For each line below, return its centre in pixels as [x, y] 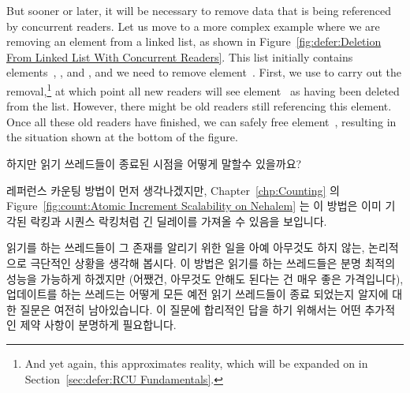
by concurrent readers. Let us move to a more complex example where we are [193, 26]
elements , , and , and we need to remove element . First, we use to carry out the [204, 72]
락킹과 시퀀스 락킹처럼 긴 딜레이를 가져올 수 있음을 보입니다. [179, 221]
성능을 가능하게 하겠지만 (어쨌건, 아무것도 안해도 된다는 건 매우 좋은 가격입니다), [205, 278]
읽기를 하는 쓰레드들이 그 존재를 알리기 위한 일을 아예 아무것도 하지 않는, [186, 247]
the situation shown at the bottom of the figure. [122, 137]
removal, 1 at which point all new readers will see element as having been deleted [203, 89]
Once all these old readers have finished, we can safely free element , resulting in [201, 121]
